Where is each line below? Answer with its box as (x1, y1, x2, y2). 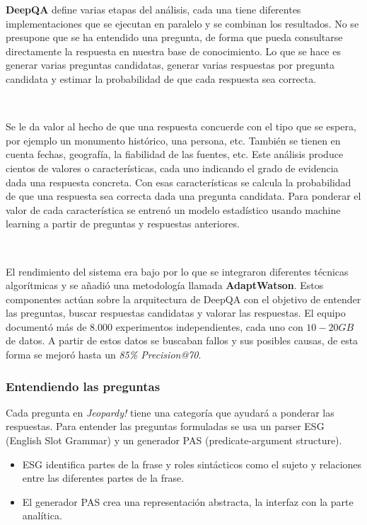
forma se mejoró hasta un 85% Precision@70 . (6, 347, 202, 362)
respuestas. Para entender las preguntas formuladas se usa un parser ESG (6, 419, 325, 434)
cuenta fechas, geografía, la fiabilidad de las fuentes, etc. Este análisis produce (6, 147, 344, 162)
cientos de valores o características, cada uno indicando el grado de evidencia (6, 160, 339, 175)
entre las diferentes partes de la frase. (22, 470, 185, 485)
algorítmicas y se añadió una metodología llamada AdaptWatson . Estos (6, 278, 324, 293)
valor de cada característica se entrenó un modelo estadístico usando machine (6, 202, 341, 217)
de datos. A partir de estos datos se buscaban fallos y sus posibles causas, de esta (6, 333, 359, 348)
